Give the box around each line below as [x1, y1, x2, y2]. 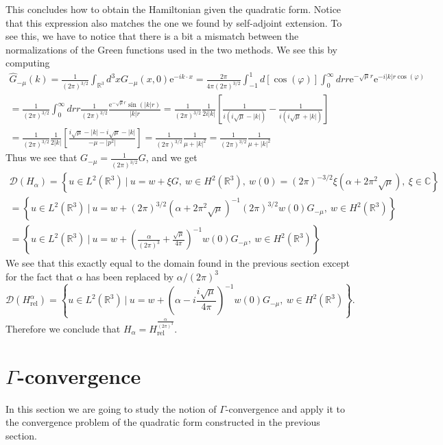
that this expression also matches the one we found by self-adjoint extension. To [5, 15, 342, 29]
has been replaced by [86, 269, 174, 283]
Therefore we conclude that [5, 322, 121, 336]
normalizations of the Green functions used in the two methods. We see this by [5, 42, 338, 56]
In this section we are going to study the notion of [5, 401, 217, 416]
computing [5, 56, 50, 70]
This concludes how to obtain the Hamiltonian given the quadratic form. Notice [5, 2, 342, 16]
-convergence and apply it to [225, 401, 346, 416]
